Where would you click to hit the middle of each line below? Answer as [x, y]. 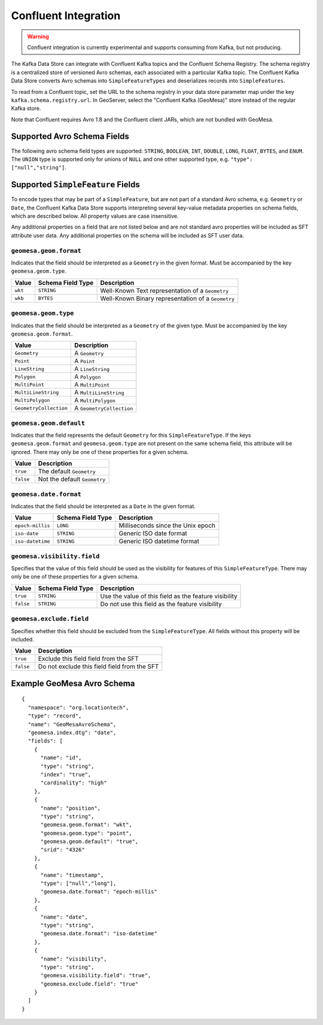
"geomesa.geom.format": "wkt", [86, 825]
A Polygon [88, 377]
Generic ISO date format [153, 534]
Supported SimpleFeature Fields [75, 185]
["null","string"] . [39, 168]
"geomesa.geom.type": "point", [86, 833]
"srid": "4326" [63, 850]
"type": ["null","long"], [78, 883]
